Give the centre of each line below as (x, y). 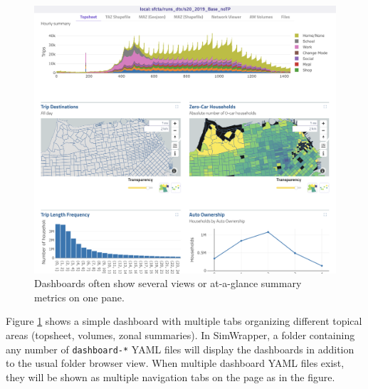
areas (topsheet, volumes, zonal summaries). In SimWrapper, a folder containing (180, 334)
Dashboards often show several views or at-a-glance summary (168, 283)
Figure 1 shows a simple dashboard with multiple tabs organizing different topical (184, 321)
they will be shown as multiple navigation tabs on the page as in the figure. (170, 377)
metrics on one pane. (79, 297)
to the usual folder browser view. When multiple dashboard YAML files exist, (175, 363)
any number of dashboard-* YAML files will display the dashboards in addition (180, 349)
